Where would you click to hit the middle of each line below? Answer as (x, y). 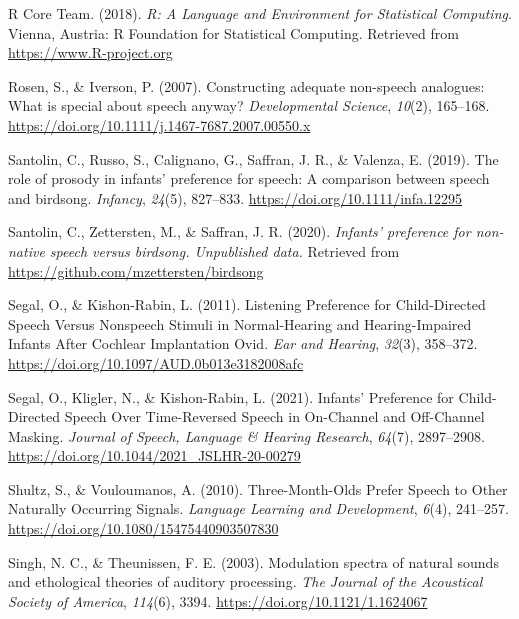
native (26, 250)
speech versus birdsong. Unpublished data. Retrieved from (224, 250)
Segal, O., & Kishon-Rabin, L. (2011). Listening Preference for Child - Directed (247, 304)
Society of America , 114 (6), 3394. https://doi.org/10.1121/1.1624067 (218, 600)
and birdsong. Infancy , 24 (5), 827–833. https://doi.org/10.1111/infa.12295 (235, 197)
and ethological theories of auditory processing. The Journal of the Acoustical (245, 581)
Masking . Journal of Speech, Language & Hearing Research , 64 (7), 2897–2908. (246, 435)
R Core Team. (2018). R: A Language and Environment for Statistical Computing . (260, 13)
